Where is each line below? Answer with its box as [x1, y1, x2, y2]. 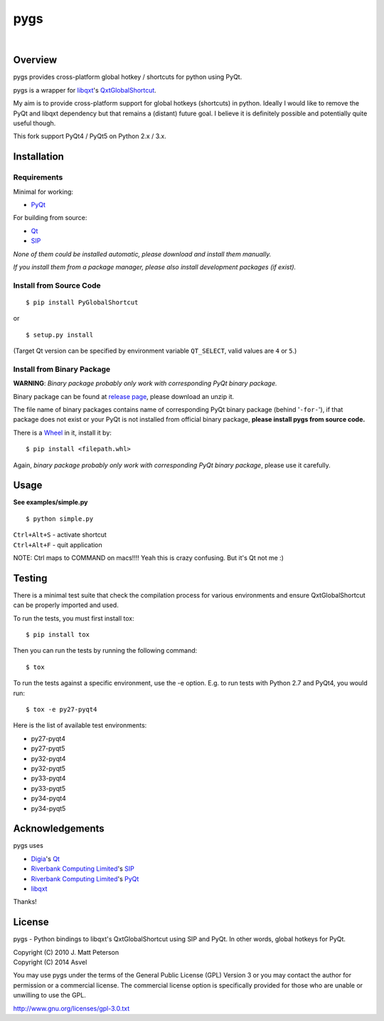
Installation [13, 150, 64, 163]
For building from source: [13, 214, 87, 222]
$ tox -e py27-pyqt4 [26, 705, 97, 714]
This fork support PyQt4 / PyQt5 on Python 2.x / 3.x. [13, 132, 166, 140]
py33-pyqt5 [31, 784, 66, 792]
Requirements [13, 172, 63, 182]
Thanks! [13, 898, 37, 906]
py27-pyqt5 [31, 745, 65, 753]
